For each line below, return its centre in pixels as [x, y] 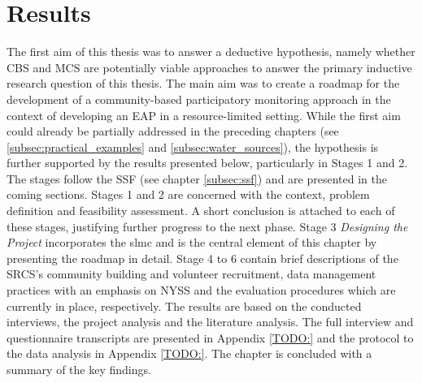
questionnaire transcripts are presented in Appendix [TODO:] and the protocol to [210, 337]
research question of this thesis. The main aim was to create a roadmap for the [203, 83]
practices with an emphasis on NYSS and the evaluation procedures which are [201, 290]
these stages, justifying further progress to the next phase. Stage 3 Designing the [207, 226]
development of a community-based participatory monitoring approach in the [199, 99]
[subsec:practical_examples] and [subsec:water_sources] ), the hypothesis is [193, 146]
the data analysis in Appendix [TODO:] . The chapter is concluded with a [189, 353]
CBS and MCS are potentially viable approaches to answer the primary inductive [209, 67]
